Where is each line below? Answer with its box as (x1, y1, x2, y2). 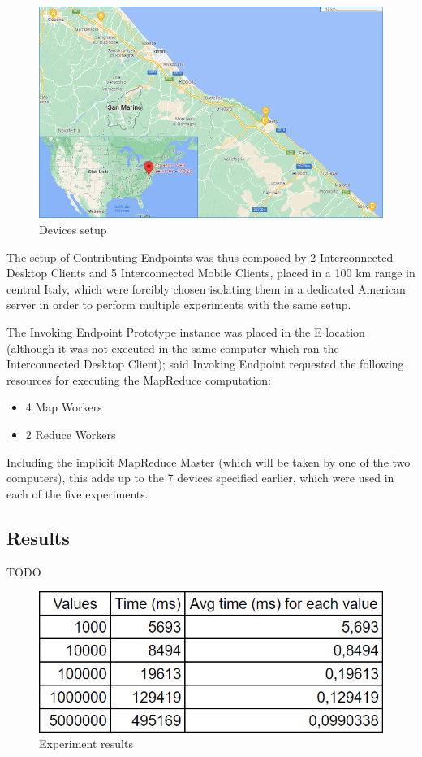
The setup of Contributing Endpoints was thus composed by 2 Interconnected (6, 248, 394, 265)
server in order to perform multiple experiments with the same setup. (6, 296, 351, 313)
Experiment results (39, 735, 133, 752)
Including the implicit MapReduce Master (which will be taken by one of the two (6, 453, 411, 470)
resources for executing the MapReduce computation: (6, 371, 271, 388)
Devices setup (39, 221, 107, 238)
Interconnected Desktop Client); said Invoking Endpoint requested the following (6, 355, 404, 372)
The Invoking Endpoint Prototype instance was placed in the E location (6, 324, 365, 341)
